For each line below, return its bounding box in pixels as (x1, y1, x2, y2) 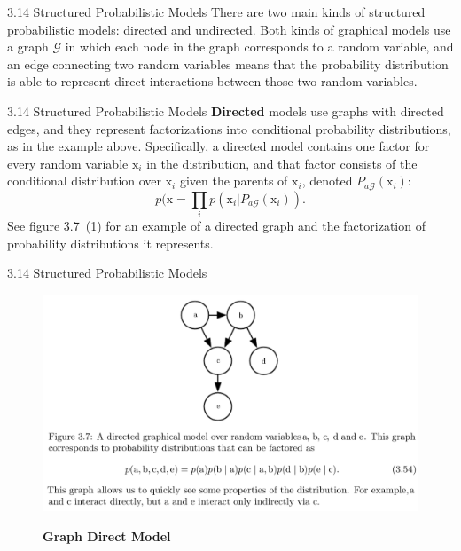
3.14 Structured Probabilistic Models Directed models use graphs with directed (7, 101, 444, 120)
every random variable (7, 153, 129, 172)
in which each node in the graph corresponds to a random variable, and (65, 37, 454, 56)
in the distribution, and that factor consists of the (146, 153, 418, 172)
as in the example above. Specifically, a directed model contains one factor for (7, 137, 430, 155)
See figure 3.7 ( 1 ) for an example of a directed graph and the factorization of (7, 216, 426, 235)
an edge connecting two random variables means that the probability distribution (7, 54, 449, 73)
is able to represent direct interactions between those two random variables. (7, 72, 418, 91)
